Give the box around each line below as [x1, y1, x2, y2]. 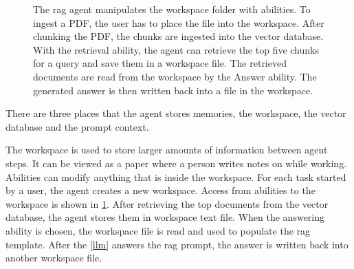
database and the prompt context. [5, 119, 149, 133]
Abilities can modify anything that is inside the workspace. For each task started [5, 169, 346, 184]
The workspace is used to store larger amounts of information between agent [5, 142, 328, 157]
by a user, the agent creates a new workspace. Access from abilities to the [5, 183, 316, 197]
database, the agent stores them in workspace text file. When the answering [5, 210, 325, 224]
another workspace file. [5, 250, 102, 265]
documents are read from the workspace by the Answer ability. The [33, 69, 317, 83]
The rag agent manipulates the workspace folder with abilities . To [33, 2, 311, 16]
